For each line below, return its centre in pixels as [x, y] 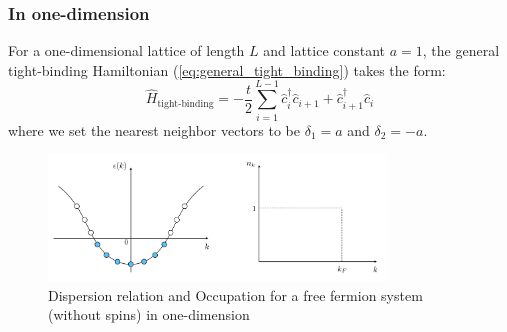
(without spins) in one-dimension [149, 314]
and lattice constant [324, 50]
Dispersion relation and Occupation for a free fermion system [235, 294]
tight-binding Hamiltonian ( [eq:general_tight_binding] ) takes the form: [227, 69]
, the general [461, 50]
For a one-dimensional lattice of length [126, 50]
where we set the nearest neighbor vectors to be [154, 129]
